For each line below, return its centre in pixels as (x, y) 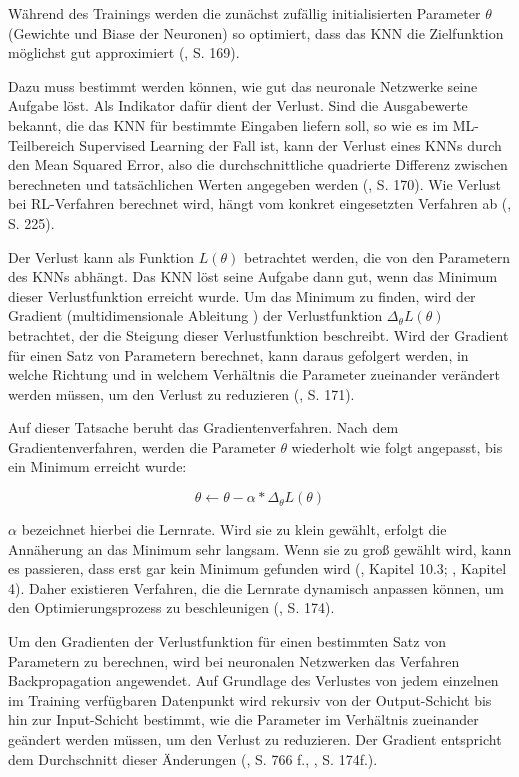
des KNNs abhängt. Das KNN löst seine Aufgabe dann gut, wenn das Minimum (253, 276)
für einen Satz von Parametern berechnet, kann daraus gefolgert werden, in (238, 354)
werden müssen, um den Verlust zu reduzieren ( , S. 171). (181, 393)
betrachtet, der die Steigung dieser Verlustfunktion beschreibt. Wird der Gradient (258, 334)
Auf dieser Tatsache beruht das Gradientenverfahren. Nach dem (203, 427)
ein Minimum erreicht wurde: (97, 466)
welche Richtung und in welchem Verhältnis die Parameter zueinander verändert (254, 374)
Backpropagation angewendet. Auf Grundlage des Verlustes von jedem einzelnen (253, 680)
